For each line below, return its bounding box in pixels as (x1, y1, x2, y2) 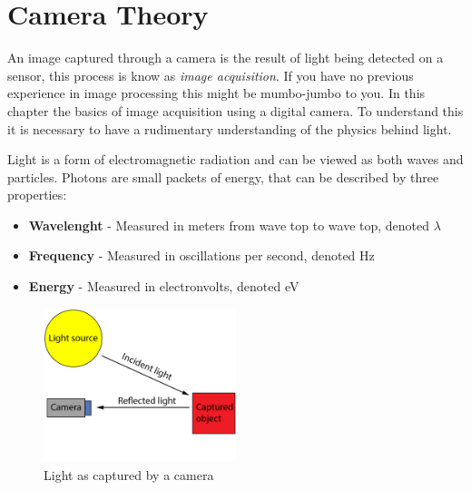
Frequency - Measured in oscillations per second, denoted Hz (28, 246, 375, 265)
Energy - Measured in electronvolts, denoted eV (28, 277, 299, 296)
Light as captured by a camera (44, 465, 214, 484)
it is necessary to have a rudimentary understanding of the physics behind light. (7, 119, 452, 138)
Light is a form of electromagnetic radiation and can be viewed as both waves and (7, 150, 464, 169)
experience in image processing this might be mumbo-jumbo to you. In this (7, 83, 426, 103)
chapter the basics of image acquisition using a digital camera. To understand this (7, 101, 464, 120)
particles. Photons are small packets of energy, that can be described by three (7, 167, 439, 186)
